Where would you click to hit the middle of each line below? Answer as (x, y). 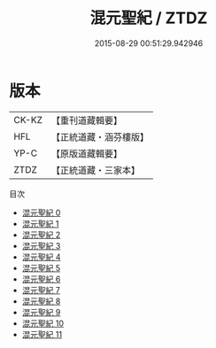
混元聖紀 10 (43, 323)
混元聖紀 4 (41, 257)
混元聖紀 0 (41, 213)
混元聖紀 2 (41, 235)
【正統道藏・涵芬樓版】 (100, 136)
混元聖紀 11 (42, 334)
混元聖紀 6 (41, 279)
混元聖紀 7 (41, 290)
